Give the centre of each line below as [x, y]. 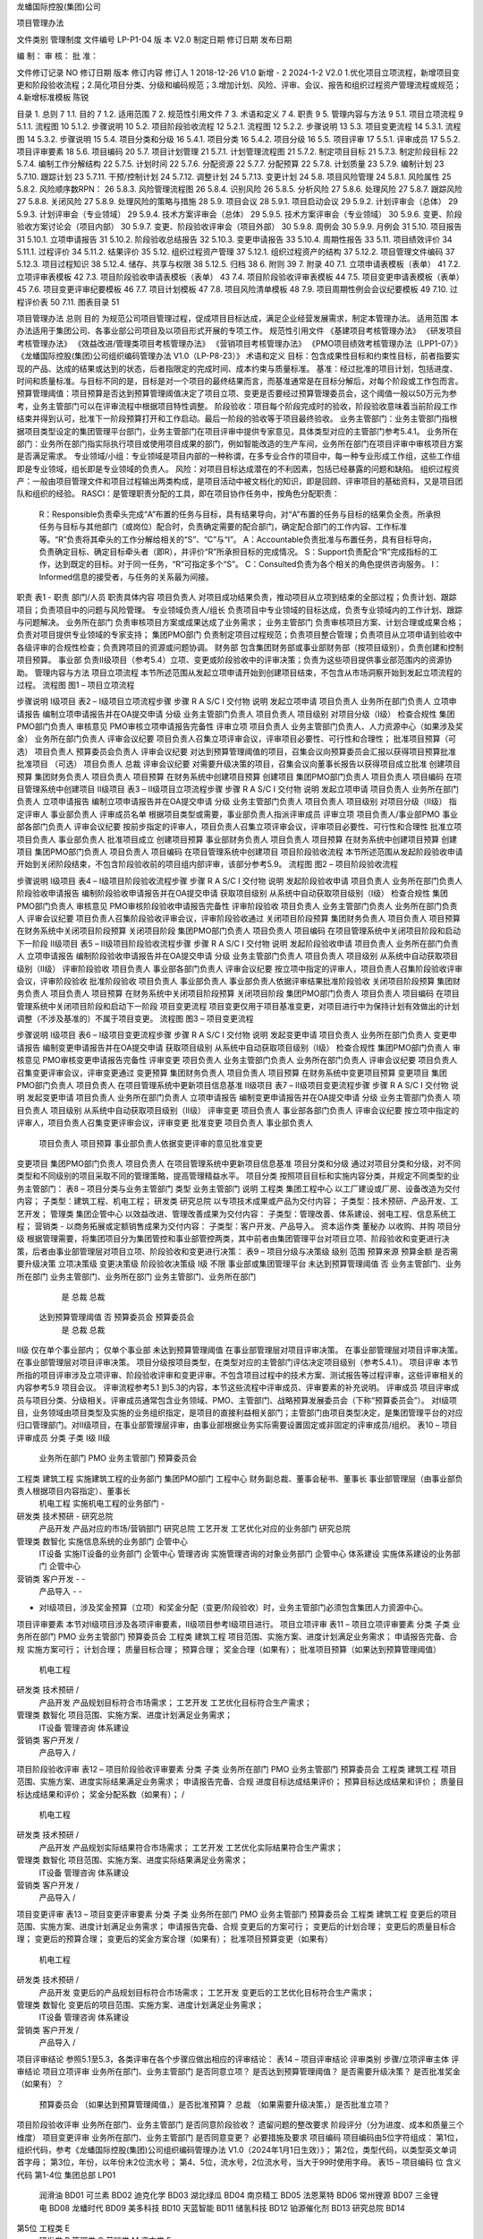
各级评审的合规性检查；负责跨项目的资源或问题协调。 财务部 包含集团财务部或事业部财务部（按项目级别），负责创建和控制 [240, 647]
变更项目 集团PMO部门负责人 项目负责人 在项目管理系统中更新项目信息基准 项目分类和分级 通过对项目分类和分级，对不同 [238, 1163]
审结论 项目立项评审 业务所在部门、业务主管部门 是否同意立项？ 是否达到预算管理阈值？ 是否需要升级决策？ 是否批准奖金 [238, 2071]
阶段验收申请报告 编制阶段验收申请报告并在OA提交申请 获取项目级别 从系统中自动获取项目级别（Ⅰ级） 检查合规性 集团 [233, 893]
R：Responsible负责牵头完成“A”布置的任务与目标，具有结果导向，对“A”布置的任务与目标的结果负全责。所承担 [240, 514]
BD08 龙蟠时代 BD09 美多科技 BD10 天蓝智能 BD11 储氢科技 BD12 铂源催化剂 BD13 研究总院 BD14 [227, 2208]
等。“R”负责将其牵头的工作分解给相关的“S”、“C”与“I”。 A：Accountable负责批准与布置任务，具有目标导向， [238, 539]
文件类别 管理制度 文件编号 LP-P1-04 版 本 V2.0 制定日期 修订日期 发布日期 [154, 39]
